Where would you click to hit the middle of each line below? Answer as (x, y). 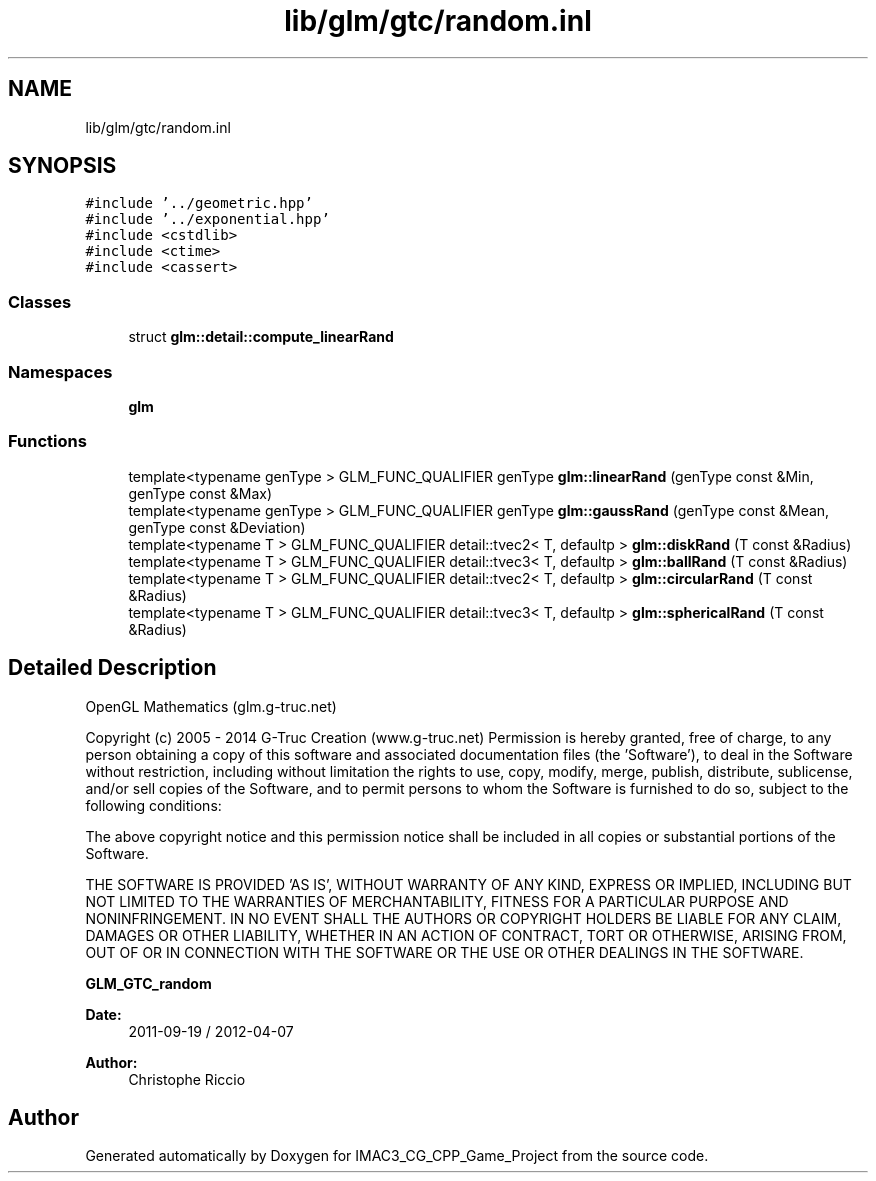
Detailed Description (112, 668)
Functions (47, 441)
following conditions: (153, 805)
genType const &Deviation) (217, 527)
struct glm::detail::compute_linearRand (261, 337)
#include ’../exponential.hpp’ (207, 219)
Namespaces (60, 371)
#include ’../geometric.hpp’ (199, 203)
